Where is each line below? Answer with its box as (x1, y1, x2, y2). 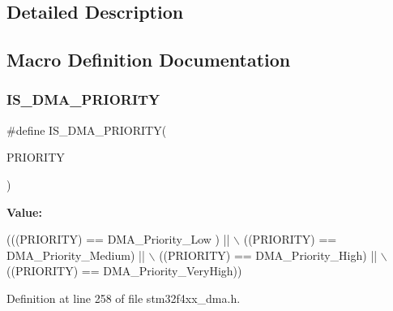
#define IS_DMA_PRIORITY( (6, 121, 167, 138)
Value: (6, 203, 42, 220)
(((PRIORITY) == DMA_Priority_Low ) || (6, 231, 230, 248)
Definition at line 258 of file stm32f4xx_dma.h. (6, 289, 241, 306)
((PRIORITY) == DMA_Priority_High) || (159, 246, 378, 263)
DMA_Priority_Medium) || (6, 246, 145, 263)
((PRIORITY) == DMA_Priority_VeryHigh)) (6, 262, 242, 279)
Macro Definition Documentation (6, 47, 291, 72)
